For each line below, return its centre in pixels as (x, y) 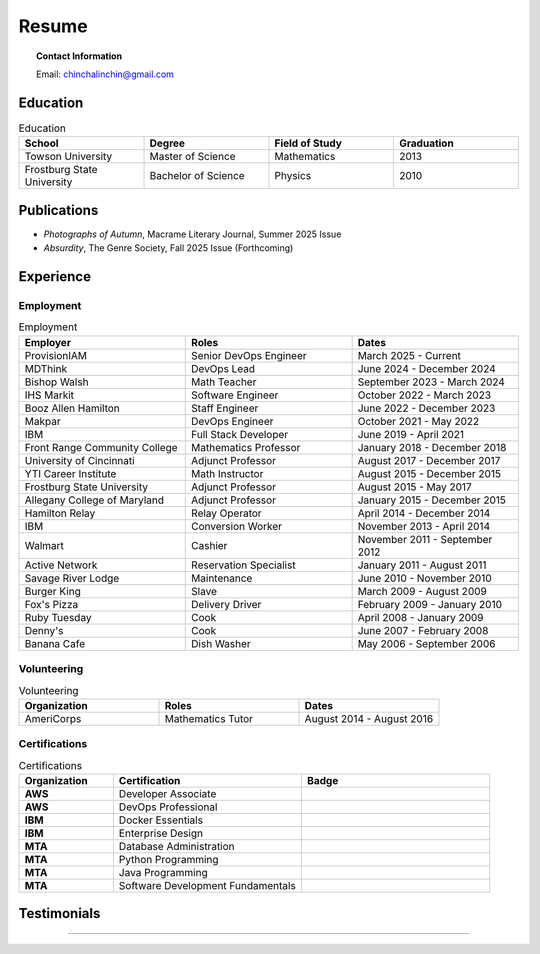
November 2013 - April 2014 (423, 526)
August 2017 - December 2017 (429, 460)
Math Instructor (227, 473)
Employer (48, 342)
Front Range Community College (101, 447)
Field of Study (308, 143)
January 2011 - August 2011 (422, 565)
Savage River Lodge (72, 578)
